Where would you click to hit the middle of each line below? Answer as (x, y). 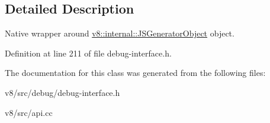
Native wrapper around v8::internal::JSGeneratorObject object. (120, 33)
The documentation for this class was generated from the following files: (135, 73)
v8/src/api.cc (29, 112)
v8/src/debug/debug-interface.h (62, 92)
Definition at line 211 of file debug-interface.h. (88, 53)
